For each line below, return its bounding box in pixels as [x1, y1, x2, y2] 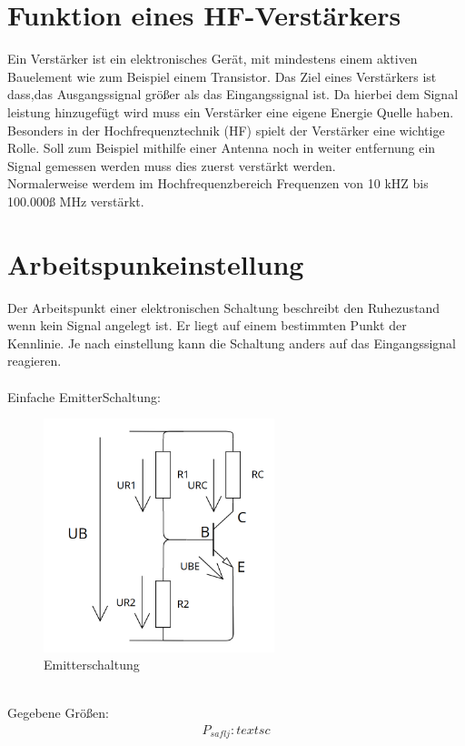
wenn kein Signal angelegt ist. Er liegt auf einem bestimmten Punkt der [7, 316, 407, 335]
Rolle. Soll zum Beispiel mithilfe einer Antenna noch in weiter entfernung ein [7, 138, 436, 157]
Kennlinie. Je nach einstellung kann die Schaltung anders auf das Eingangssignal [7, 333, 456, 352]
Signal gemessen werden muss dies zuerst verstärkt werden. [7, 156, 336, 175]
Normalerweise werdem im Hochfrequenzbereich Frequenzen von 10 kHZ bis [7, 174, 429, 193]
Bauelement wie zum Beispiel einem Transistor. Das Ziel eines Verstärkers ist [7, 66, 437, 86]
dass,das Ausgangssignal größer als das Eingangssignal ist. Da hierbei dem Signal [7, 85, 459, 104]
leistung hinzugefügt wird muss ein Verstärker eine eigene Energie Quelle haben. [7, 102, 454, 121]
